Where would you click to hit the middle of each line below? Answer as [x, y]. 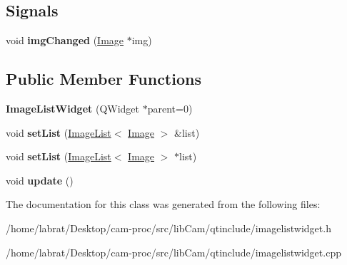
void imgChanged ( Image [65, 40]
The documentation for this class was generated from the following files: [163, 204]
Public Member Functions [104, 79]
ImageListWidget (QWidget [73, 108]
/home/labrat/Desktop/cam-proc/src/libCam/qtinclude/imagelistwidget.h [169, 228]
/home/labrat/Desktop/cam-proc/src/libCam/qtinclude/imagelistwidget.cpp [173, 252]
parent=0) [170, 108]
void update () [40, 180]
